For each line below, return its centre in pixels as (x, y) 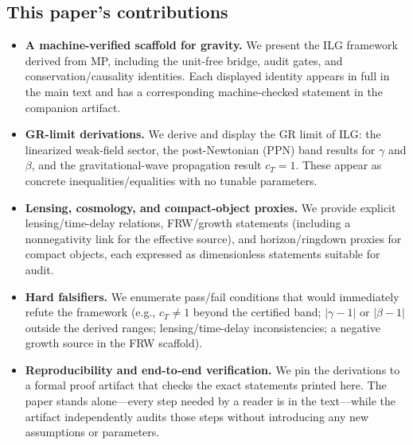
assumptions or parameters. (92, 432)
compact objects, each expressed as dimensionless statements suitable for (203, 254)
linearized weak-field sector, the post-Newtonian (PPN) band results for (200, 149)
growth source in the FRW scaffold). (114, 343)
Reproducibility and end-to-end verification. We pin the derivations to (212, 369)
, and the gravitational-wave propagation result (146, 165)
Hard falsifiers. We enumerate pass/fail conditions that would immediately (212, 296)
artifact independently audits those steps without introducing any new (197, 416)
